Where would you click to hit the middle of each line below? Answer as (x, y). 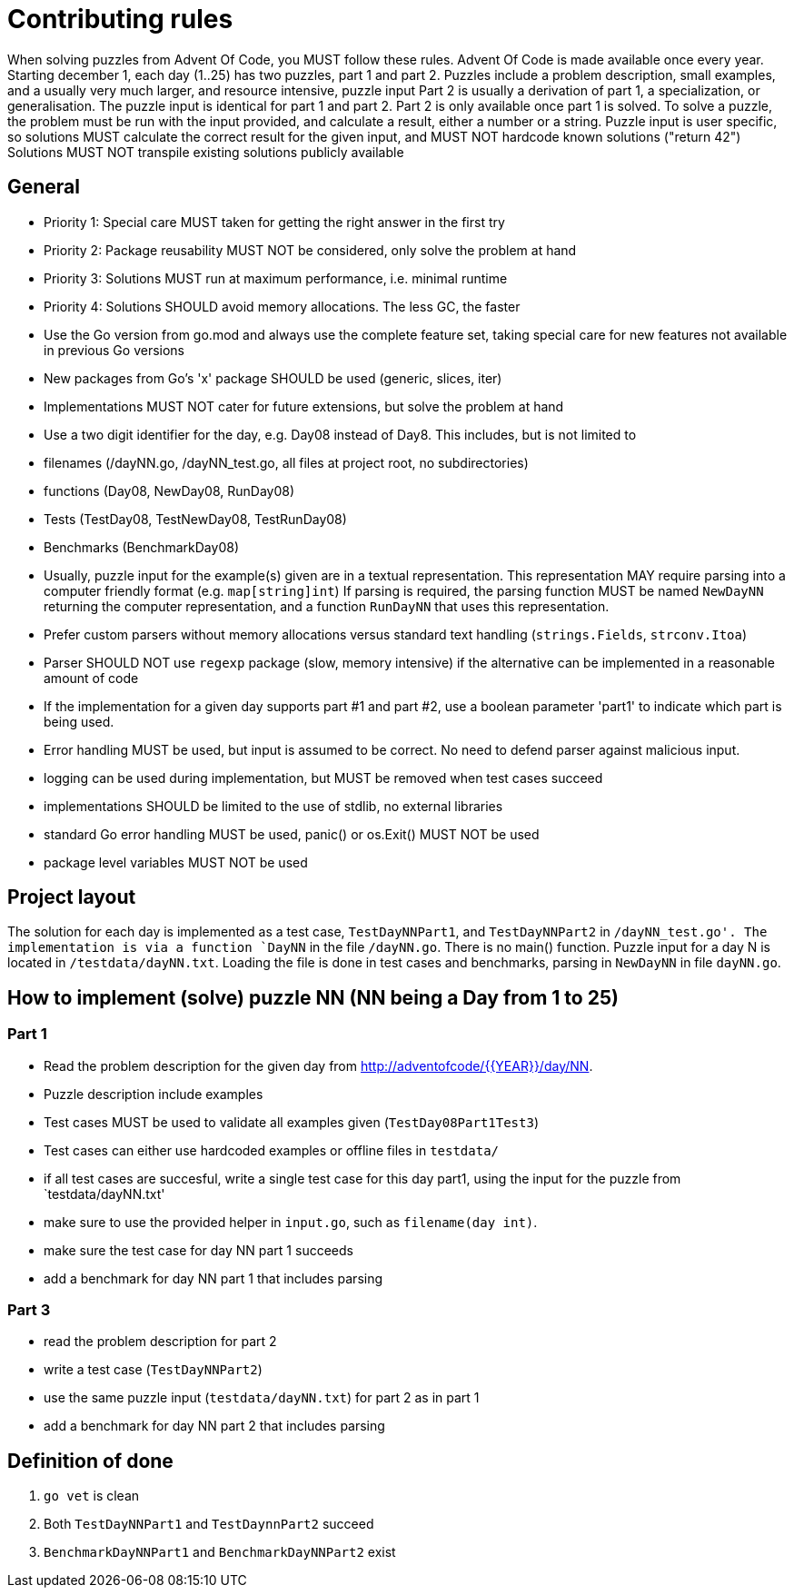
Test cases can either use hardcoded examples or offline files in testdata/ (271, 1150)
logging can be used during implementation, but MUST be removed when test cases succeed (323, 778)
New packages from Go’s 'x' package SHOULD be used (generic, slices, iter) (273, 378)
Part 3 (29, 1310)
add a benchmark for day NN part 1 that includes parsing (213, 1278)
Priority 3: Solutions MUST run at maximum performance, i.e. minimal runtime (276, 278)
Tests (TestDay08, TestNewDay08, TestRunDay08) (195, 519)
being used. (79, 721)
